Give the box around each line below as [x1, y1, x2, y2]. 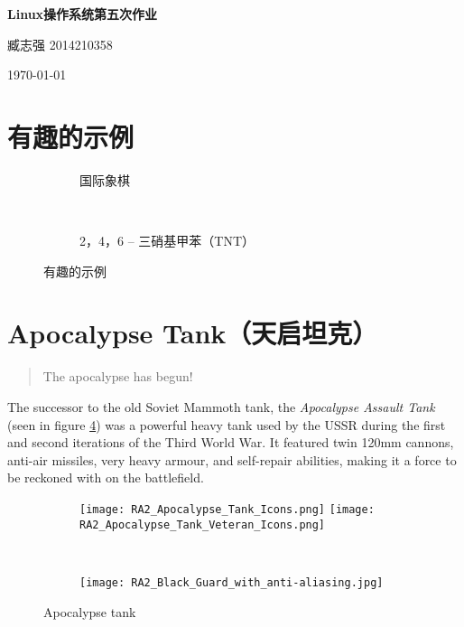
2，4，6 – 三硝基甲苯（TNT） [79, 231, 255, 250]
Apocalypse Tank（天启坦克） [7, 314, 378, 351]
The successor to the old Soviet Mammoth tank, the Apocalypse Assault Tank [7, 398, 435, 416]
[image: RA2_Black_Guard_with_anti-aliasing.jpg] [79, 576, 384, 589]
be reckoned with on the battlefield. [7, 468, 204, 487]
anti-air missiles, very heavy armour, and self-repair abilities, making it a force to [7, 450, 457, 469]
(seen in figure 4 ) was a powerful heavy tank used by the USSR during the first [7, 415, 446, 434]
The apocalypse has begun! [42, 367, 193, 386]
